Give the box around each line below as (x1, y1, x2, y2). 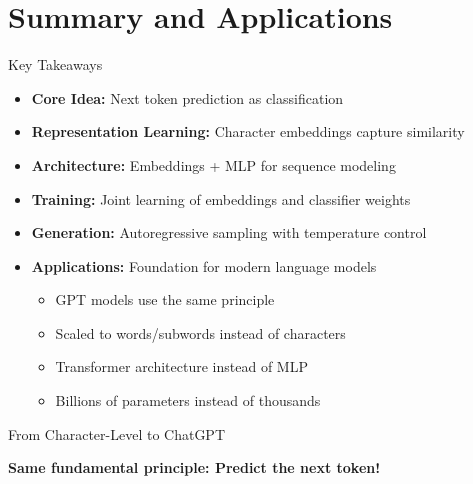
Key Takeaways (8, 54, 103, 75)
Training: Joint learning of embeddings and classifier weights (31, 188, 411, 209)
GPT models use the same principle (55, 289, 275, 310)
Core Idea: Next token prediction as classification (31, 87, 344, 108)
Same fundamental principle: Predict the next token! (8, 457, 381, 478)
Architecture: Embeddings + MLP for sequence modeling (31, 154, 396, 175)
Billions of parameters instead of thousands (55, 390, 321, 411)
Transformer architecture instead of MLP (55, 356, 308, 377)
